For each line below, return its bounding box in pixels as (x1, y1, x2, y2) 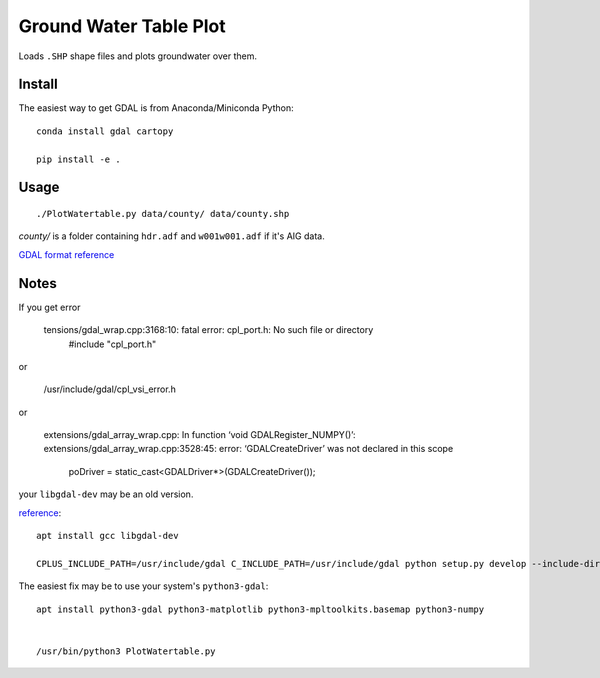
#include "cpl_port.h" (68, 338, 157, 350)
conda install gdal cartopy (36, 125, 174, 137)
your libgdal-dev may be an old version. (18, 488, 194, 500)
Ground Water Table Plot (18, 15, 227, 37)
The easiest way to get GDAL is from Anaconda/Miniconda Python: (18, 102, 294, 114)
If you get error (18, 301, 81, 313)
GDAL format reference (18, 248, 115, 260)
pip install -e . (36, 153, 121, 165)
